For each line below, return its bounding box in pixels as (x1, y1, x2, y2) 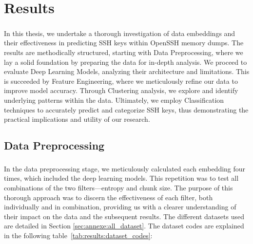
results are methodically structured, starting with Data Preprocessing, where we (4, 47, 243, 57)
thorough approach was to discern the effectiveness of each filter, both (4, 192, 213, 202)
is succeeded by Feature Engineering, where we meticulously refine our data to (4, 75, 238, 86)
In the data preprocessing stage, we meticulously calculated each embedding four (4, 163, 246, 173)
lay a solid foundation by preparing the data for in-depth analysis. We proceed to (4, 56, 247, 67)
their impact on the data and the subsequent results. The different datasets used (4, 211, 244, 221)
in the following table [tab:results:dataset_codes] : (4, 230, 153, 240)
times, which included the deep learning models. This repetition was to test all (4, 173, 239, 183)
